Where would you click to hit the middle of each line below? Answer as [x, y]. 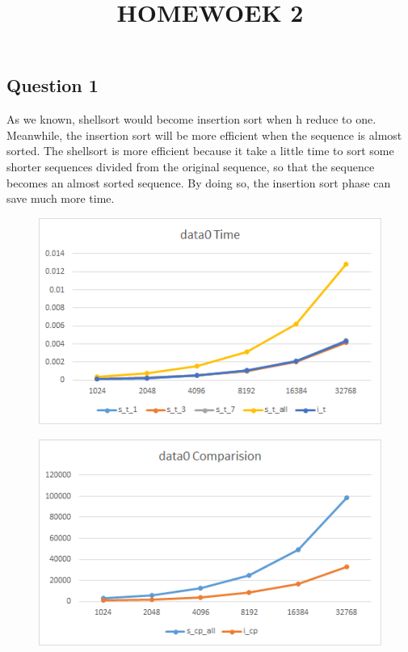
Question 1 [53, 85]
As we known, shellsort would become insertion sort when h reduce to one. [191, 119]
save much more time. [61, 198]
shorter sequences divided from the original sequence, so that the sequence [191, 166]
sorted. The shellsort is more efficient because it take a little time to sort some [200, 151]
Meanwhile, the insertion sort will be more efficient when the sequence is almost [204, 135]
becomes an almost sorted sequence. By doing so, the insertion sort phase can [199, 182]
